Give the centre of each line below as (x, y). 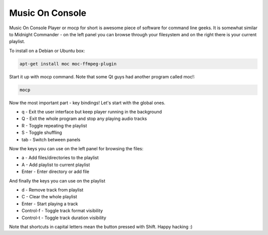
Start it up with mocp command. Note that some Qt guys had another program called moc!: (102, 76)
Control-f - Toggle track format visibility (62, 211)
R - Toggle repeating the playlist (54, 125)
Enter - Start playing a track (50, 204)
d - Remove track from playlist (53, 190)
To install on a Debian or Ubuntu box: (47, 51)
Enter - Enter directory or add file (55, 172)
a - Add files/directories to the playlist (60, 158)
